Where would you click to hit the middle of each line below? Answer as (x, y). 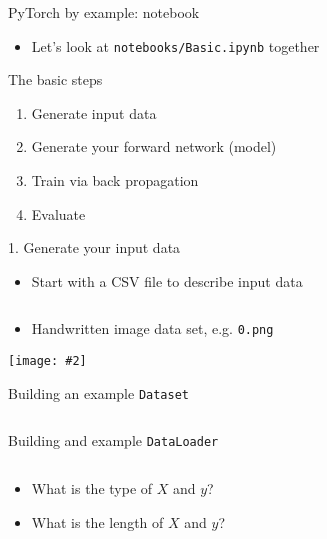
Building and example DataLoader (113, 440)
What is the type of (92, 488)
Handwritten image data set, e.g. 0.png (152, 328)
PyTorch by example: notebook (104, 12)
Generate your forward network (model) (154, 146)
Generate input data (94, 112)
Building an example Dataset (98, 392)
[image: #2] (47, 361)
